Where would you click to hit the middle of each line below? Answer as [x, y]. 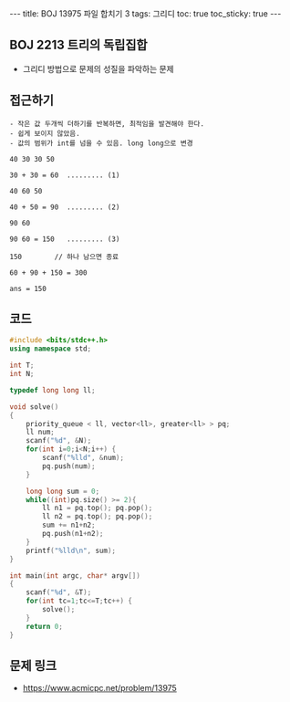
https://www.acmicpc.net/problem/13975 [100, 688]
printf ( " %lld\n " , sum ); [71, 550]
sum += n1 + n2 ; [69, 525]
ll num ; [40, 432]
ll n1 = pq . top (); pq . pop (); [98, 508]
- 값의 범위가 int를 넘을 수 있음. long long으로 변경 [101, 143]
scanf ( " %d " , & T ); [59, 592]
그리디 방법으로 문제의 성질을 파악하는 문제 [98, 68]
